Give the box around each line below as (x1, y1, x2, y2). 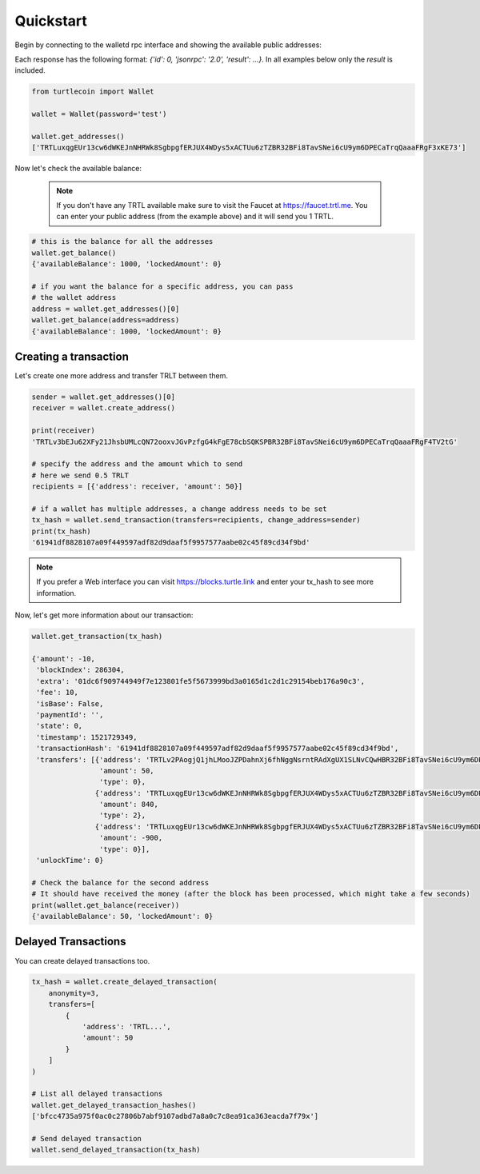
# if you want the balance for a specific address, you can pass (31, 282, 294, 291)
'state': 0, (36, 721, 83, 731)
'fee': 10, (36, 688, 79, 697)
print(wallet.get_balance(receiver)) (31, 900, 180, 909)
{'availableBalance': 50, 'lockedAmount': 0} (31, 912, 214, 920)
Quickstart (14, 12, 88, 30)
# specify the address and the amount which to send (31, 460, 243, 469)
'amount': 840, (98, 800, 159, 809)
